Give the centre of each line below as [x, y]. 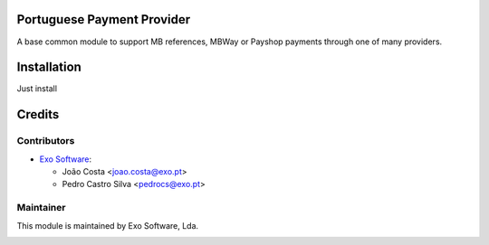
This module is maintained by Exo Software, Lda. [108, 225]
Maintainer [41, 208]
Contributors [46, 141]
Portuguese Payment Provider [104, 19]
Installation [49, 67]
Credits [38, 114]
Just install [37, 89]
